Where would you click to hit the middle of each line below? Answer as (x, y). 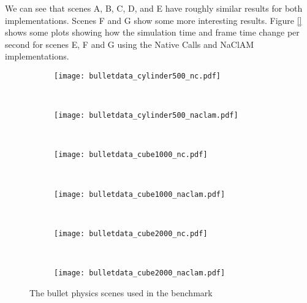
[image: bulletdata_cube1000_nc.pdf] (131, 155)
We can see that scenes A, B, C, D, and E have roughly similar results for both (154, 8)
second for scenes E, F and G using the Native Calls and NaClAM (130, 44)
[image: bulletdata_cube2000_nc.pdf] (131, 233)
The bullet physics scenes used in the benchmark (121, 292)
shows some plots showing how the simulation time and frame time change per (152, 32)
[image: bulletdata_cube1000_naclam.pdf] (140, 194)
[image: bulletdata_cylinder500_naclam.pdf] (146, 116)
